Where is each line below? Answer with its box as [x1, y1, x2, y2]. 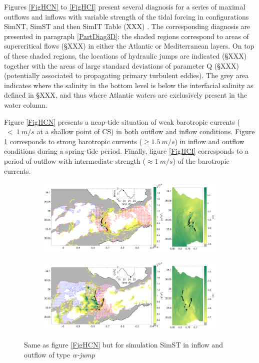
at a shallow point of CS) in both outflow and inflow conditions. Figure [36, 126, 255, 137]
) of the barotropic [172, 155, 229, 166]
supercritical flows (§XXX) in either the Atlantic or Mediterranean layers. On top [4, 41, 254, 51]
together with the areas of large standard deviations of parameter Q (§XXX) [4, 60, 239, 71]
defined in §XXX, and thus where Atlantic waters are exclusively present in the [4, 90, 247, 100]
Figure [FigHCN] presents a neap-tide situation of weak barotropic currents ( [4, 116, 240, 127]
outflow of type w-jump [24, 349, 95, 359]
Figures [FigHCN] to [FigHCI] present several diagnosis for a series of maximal [4, 2, 245, 12]
